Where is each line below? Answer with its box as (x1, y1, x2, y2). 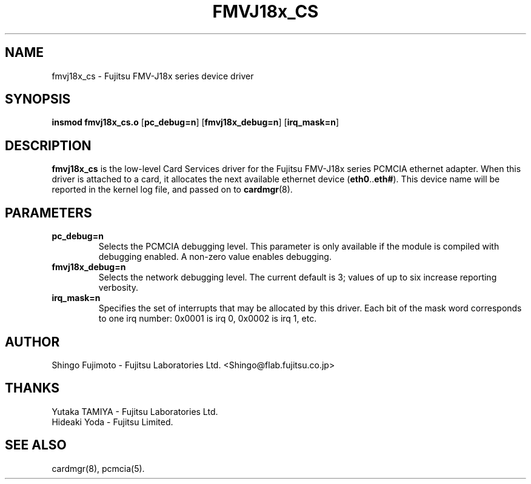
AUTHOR (5, 334, 60, 350)
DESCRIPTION (5, 138, 92, 153)
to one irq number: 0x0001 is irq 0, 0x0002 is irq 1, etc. (98, 313, 317, 324)
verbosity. (98, 282, 138, 293)
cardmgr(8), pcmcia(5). (52, 463, 145, 474)
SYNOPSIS (5, 91, 71, 107)
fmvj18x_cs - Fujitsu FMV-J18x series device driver (52, 70, 254, 81)
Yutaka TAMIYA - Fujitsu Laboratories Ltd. (52, 406, 218, 417)
